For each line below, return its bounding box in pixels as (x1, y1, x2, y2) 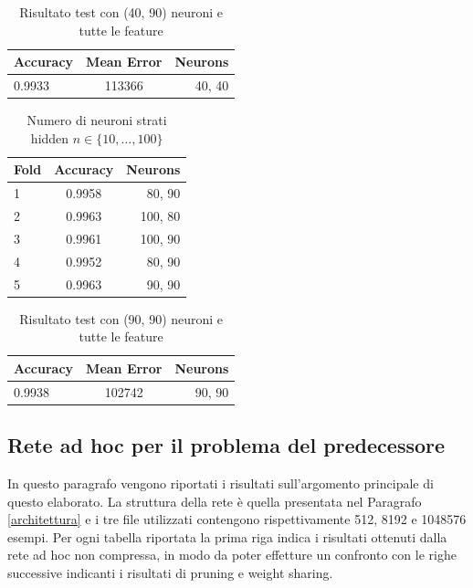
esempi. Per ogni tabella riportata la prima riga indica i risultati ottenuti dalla (7, 527, 447, 546)
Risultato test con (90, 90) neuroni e (19, 309, 224, 328)
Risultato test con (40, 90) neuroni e (19, 3, 224, 21)
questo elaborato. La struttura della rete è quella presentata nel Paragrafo (7, 491, 422, 510)
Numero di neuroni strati (26, 110, 167, 130)
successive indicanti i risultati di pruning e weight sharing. (7, 562, 333, 582)
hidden (30, 128, 69, 147)
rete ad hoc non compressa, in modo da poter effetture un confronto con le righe (7, 545, 457, 564)
